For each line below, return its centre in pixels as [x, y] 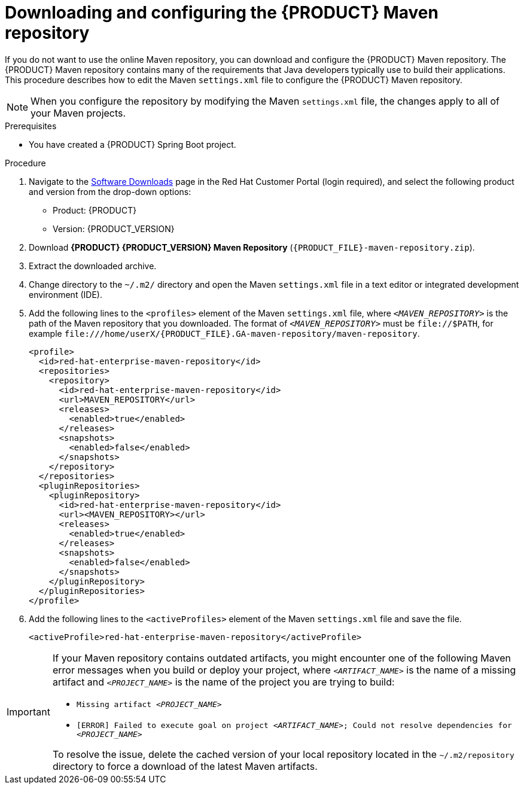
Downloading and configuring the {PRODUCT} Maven [222, 13]
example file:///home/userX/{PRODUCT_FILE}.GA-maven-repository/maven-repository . [224, 333]
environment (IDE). [65, 294]
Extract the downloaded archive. [93, 266]
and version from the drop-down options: [110, 191]
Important [28, 712]
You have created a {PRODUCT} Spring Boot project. [132, 144]
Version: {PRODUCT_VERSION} [114, 229]
